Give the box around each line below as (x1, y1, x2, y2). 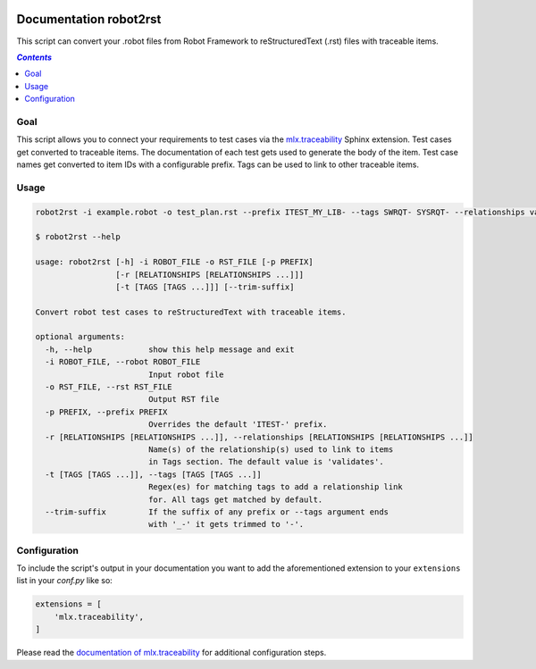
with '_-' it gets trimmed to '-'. (147, 519, 305, 530)
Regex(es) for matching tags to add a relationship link (147, 482, 404, 492)
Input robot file (147, 369, 224, 380)
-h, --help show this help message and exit (45, 344, 295, 355)
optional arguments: (35, 331, 125, 342)
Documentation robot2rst (16, 12, 162, 27)
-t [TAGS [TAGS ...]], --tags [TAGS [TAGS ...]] (45, 469, 263, 480)
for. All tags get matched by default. (147, 494, 323, 505)
